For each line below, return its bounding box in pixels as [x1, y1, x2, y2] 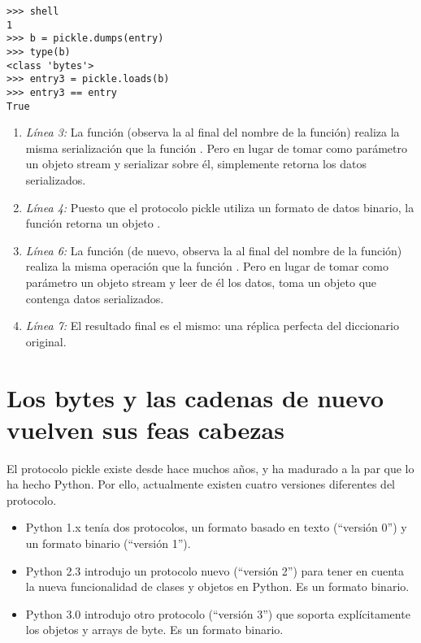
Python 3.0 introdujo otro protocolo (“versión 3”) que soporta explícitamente [25, 605, 410, 622]
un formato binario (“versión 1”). [25, 535, 191, 552]
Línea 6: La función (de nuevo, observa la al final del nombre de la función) [25, 241, 402, 259]
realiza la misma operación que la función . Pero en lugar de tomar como [25, 258, 388, 275]
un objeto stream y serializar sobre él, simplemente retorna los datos [25, 155, 367, 172]
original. [25, 332, 67, 350]
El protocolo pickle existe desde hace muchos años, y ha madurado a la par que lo [7, 459, 414, 476]
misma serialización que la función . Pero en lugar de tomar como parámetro [25, 139, 407, 156]
